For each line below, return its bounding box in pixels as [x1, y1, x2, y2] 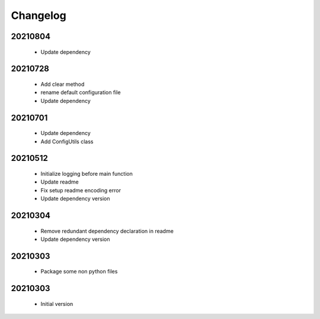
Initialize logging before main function [40, 170, 133, 177]
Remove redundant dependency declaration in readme [40, 227, 174, 234]
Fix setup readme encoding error [40, 186, 121, 194]
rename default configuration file [40, 89, 121, 96]
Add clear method [40, 80, 85, 88]
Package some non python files [40, 268, 118, 275]
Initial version [40, 300, 73, 307]
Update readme [40, 178, 79, 186]
